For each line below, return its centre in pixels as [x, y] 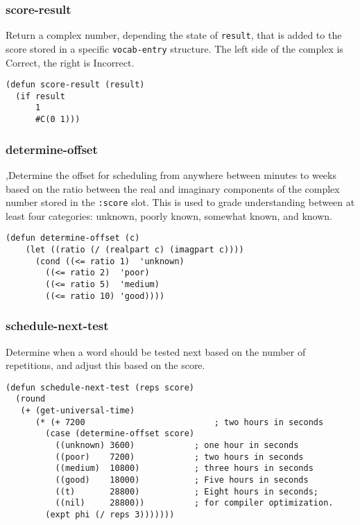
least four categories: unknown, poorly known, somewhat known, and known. [169, 215]
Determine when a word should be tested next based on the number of [156, 351]
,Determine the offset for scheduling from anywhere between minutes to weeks [171, 174]
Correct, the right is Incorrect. [70, 62]
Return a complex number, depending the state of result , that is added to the [174, 35]
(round [31, 399]
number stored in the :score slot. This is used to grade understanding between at [180, 202]
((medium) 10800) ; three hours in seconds [184, 468]
